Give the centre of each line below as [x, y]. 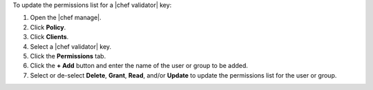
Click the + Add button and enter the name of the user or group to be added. [139, 66]
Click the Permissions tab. [68, 56]
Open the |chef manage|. [66, 18]
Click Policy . [48, 27]
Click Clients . [49, 37]
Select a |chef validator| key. [71, 46]
